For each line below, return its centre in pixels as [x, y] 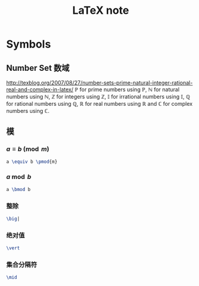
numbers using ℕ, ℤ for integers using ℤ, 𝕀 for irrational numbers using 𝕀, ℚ [98, 96]
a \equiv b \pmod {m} [32, 162]
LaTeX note [101, 11]
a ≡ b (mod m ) [28, 149]
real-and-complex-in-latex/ [40, 90]
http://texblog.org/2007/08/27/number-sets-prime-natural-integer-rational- [99, 83]
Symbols [28, 44]
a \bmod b [19, 189]
